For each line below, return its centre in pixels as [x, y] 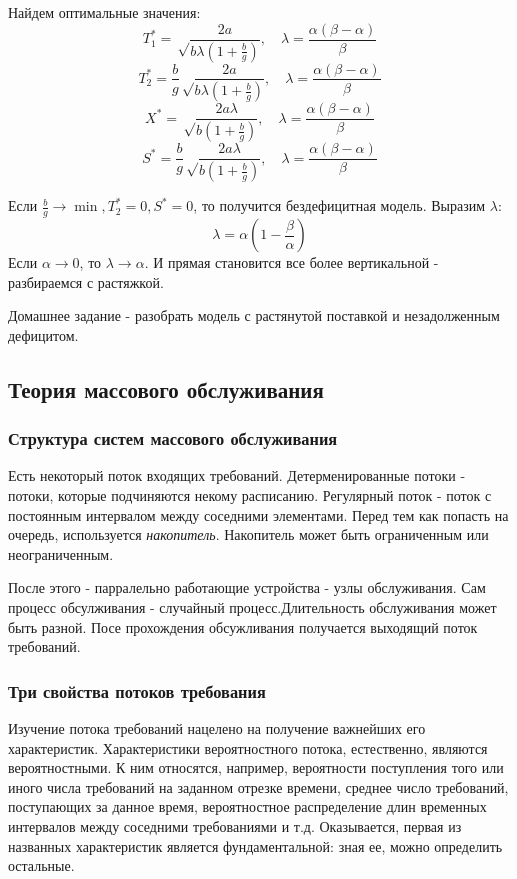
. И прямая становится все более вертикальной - [291, 262]
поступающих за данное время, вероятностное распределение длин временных [247, 806]
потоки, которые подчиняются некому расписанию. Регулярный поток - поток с [250, 495]
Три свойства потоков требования [137, 690]
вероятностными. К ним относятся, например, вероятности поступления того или [256, 767]
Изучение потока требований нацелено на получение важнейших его [217, 727]
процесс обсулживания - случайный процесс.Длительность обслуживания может [252, 606]
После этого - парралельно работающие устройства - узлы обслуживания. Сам [247, 587]
